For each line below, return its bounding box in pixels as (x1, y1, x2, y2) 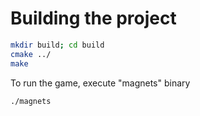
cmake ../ (10, 49, 52, 59)
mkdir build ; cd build (10, 40, 105, 50)
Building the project (10, 7, 177, 30)
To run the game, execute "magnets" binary (10, 77, 191, 89)
